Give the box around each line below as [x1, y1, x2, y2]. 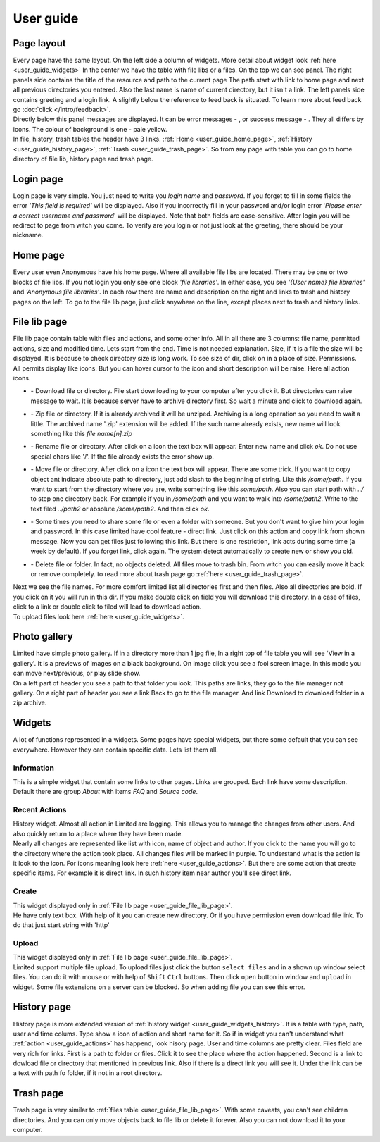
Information [13, 763, 54, 773]
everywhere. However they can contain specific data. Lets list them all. [13, 745, 218, 754]
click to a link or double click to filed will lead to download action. [13, 602, 202, 611]
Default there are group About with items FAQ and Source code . [13, 788, 198, 796]
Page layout [13, 37, 66, 49]
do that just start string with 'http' [13, 921, 110, 929]
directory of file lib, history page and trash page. [13, 154, 153, 163]
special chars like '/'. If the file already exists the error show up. [30, 452, 215, 461]
